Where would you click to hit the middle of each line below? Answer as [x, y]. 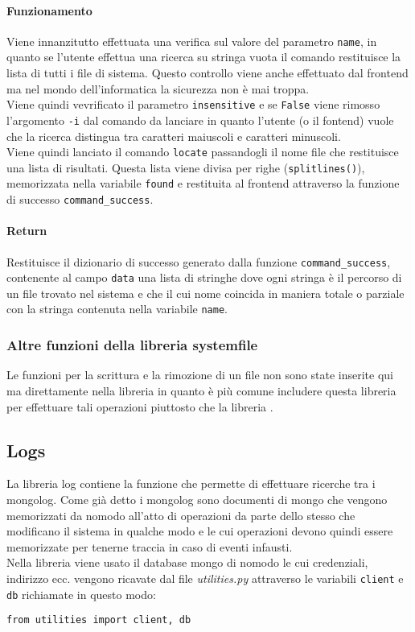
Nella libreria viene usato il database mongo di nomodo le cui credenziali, [187, 562]
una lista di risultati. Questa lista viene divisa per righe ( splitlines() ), [186, 167]
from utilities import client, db [99, 620]
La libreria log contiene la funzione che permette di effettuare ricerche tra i [191, 483]
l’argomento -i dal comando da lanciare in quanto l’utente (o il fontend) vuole [200, 120]
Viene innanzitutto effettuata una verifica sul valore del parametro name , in [192, 41]
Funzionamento [49, 10]
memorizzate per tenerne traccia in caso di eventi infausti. [150, 546]
